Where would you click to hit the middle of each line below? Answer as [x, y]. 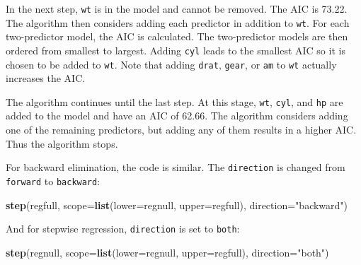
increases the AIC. [46, 78]
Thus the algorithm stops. [62, 143]
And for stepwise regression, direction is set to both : [123, 229]
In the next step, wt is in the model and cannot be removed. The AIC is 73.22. [177, 8]
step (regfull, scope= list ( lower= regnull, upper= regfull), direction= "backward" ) [177, 205]
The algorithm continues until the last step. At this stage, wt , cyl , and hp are [174, 101]
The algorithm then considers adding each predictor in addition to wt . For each [178, 22]
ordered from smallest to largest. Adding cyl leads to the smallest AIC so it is [176, 50]
